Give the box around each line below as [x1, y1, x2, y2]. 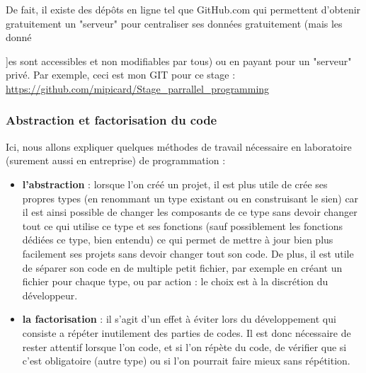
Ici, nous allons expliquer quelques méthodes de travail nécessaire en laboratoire [6, 139, 352, 154]
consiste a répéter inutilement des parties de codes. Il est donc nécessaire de [22, 325, 351, 340]
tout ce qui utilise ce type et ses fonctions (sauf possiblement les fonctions [22, 218, 343, 233]
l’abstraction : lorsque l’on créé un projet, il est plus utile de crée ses [22, 176, 328, 191]
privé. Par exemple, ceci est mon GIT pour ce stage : [6, 67, 236, 82]
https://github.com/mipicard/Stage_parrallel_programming [6, 81, 270, 96]
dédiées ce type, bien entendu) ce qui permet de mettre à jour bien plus [22, 232, 333, 247]
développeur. [22, 287, 78, 302]
